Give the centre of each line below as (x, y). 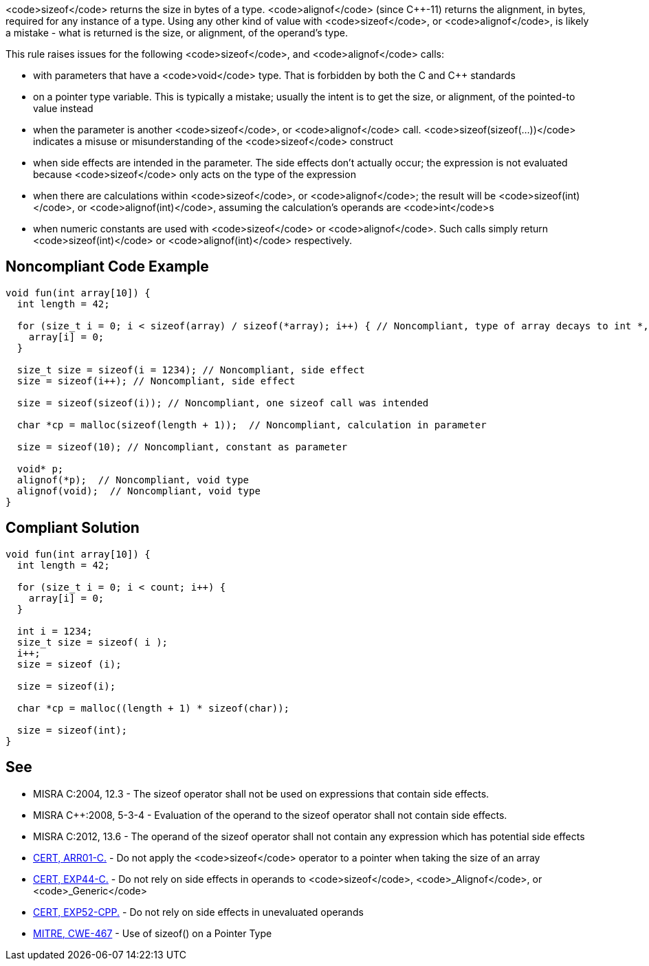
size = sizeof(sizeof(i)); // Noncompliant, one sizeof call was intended (223, 403)
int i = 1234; (55, 631)
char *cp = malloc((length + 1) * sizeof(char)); (153, 708)
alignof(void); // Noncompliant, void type (139, 491)
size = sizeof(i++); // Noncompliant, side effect (156, 381)
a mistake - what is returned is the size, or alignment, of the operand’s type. (177, 33)
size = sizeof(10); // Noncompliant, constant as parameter (182, 447)
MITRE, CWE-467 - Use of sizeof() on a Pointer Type (153, 933)
